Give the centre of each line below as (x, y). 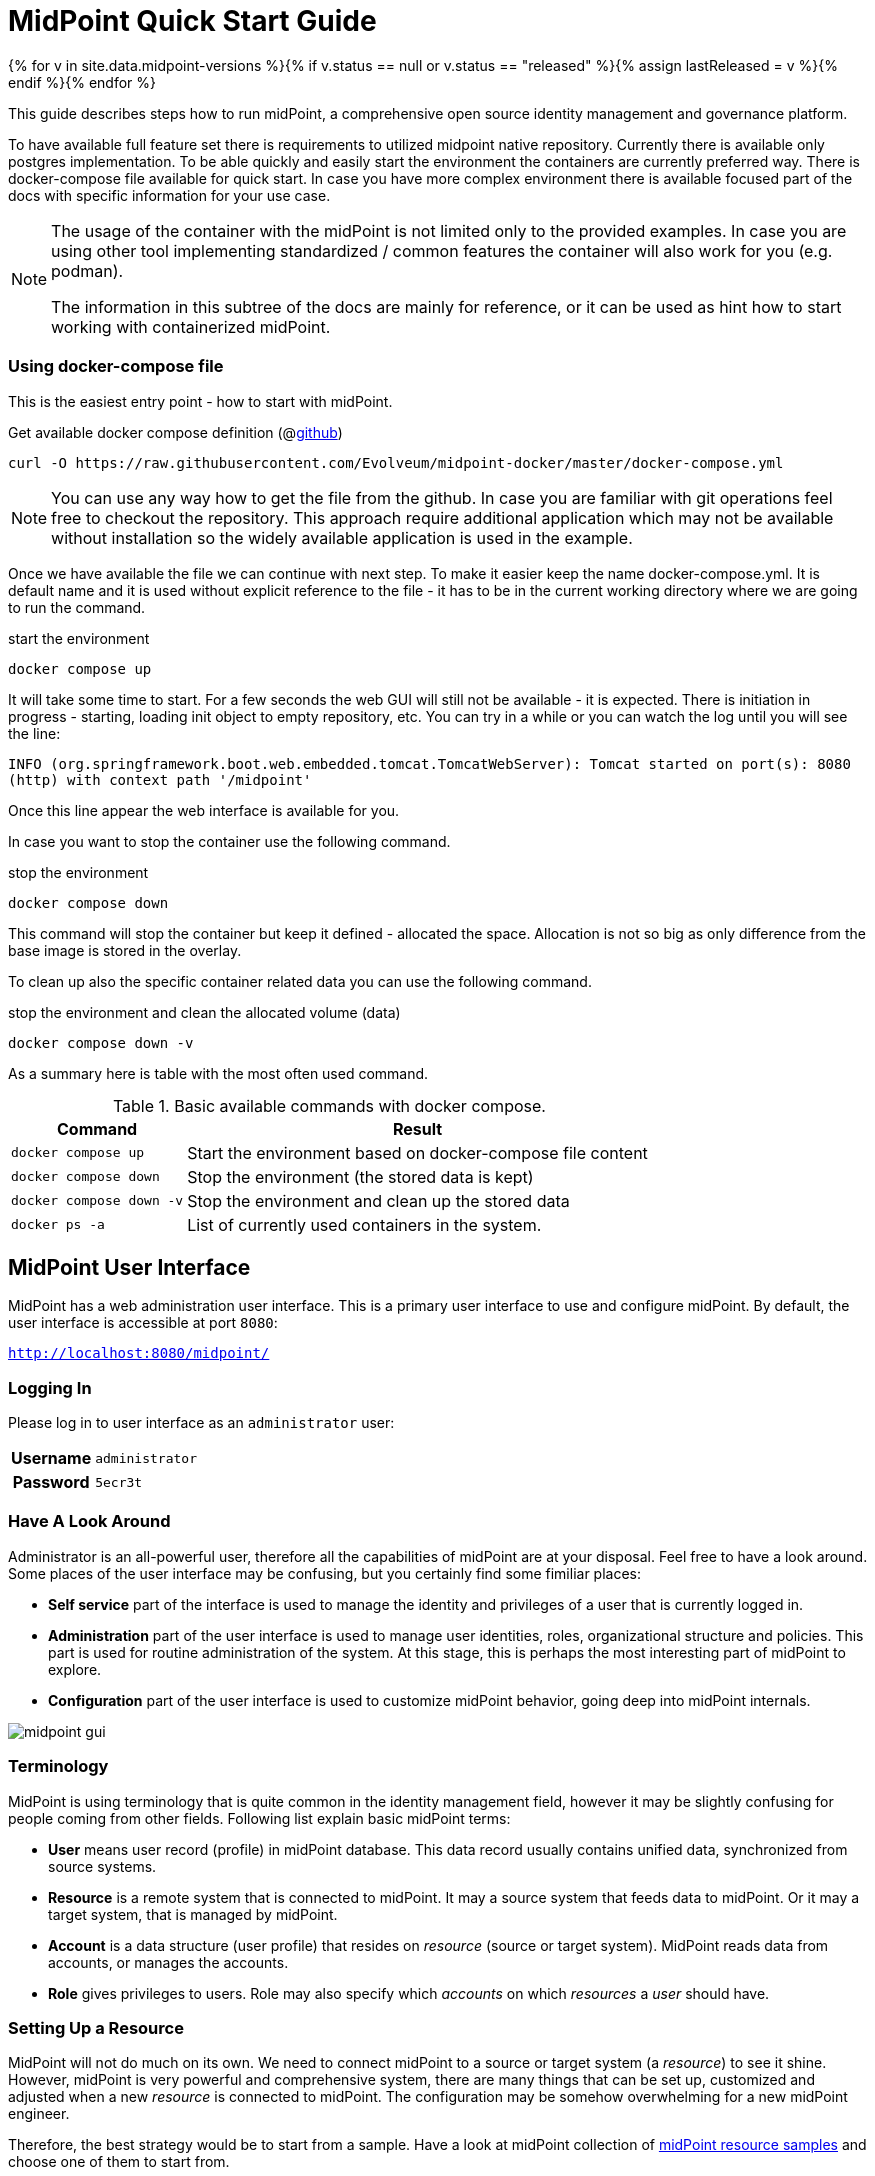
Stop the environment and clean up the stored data (378, 1200)
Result (417, 1128)
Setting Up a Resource (96, 2027)
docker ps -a (58, 1224)
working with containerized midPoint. (191, 326)
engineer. (39, 2114)
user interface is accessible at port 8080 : (143, 1323)
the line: (34, 733)
